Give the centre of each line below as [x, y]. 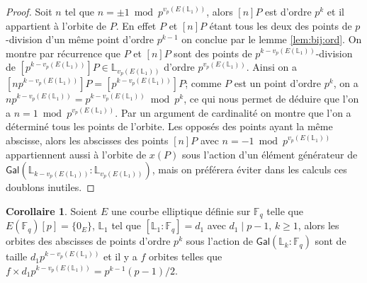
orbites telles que [186, 256]
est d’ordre [288, 11]
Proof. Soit [29, 11]
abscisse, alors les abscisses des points [87, 140]
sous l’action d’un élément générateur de [270, 154]
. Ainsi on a [271, 67]
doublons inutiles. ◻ [50, 187]
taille [17, 256]
